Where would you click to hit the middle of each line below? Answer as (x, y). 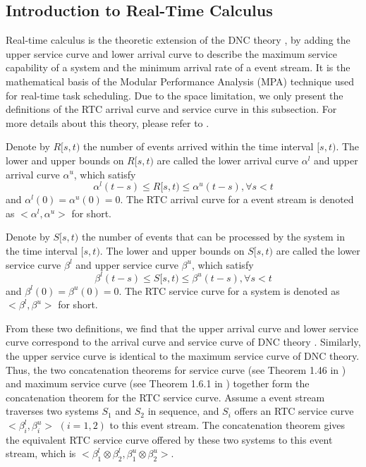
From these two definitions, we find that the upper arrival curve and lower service (182, 328)
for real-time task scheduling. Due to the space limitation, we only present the (175, 95)
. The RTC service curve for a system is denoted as (229, 290)
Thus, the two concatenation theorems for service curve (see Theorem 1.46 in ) (176, 369)
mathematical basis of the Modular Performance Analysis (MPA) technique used (180, 81)
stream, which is (41, 453)
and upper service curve (127, 264)
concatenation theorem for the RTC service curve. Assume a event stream (165, 397)
